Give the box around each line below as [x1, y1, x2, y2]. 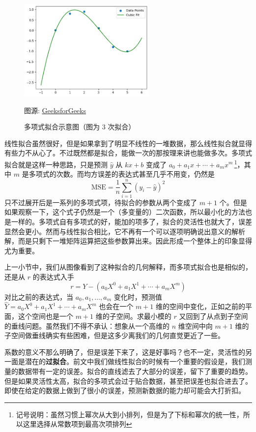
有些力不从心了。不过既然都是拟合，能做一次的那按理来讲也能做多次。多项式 [4, 148, 252, 158]
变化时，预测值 [114, 291, 162, 302]
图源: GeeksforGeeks [24, 105, 86, 115]
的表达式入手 [32, 272, 74, 282]
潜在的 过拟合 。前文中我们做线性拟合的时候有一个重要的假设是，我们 [25, 356, 245, 367]
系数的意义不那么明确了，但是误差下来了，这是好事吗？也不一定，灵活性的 [4, 346, 245, 357]
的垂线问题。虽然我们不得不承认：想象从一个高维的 [4, 320, 170, 331]
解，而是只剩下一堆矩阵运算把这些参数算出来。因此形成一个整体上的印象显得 [4, 236, 252, 246]
